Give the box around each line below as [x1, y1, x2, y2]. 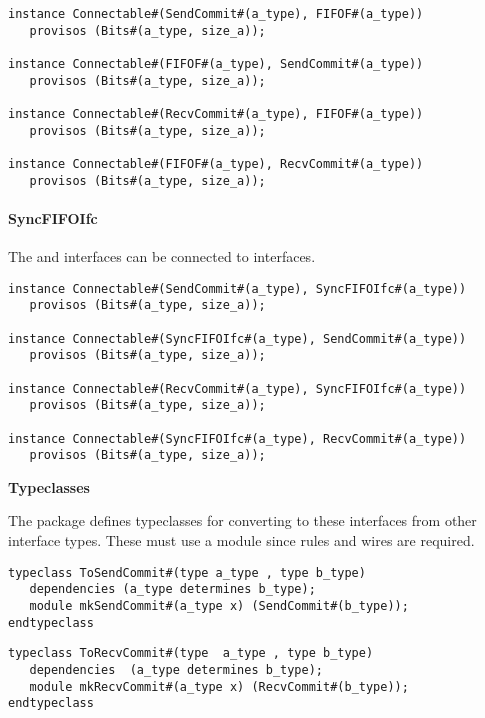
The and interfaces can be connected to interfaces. [8, 246, 316, 267]
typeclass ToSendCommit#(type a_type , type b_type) [8, 565, 366, 580]
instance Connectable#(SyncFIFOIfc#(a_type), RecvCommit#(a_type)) [8, 431, 467, 446]
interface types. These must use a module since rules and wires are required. [8, 530, 475, 551]
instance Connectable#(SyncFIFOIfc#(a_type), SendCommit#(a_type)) [8, 331, 467, 346]
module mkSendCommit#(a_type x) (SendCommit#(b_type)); [29, 598, 409, 613]
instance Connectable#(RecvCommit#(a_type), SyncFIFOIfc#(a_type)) [8, 381, 467, 396]
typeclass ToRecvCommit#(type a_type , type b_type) [8, 646, 374, 661]
